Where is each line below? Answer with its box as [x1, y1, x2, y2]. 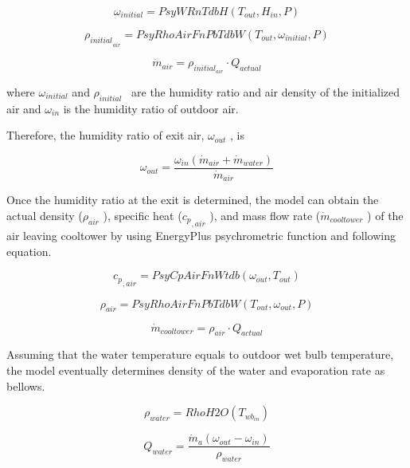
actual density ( [6, 206, 83, 223]
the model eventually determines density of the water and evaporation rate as [6, 362, 385, 379]
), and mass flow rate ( [209, 206, 321, 223]
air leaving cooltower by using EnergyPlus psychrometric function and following [6, 227, 396, 244]
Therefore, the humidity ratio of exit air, [6, 127, 205, 144]
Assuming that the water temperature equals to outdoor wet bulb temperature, [6, 346, 394, 363]
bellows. [6, 377, 45, 394]
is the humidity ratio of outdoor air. [63, 100, 239, 116]
